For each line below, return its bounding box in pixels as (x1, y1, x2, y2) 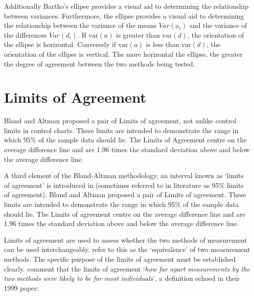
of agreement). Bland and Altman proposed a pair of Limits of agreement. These (4, 189, 246, 200)
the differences (4, 29, 47, 40)
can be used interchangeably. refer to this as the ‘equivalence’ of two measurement (4, 244, 250, 254)
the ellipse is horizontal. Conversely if (4, 39, 116, 49)
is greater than (116, 29, 160, 40)
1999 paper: (4, 282, 39, 293)
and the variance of (189, 20, 247, 30)
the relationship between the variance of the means (4, 20, 157, 30)
